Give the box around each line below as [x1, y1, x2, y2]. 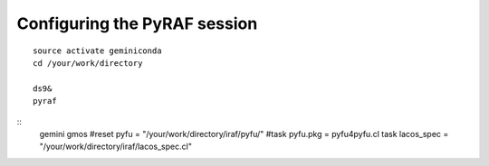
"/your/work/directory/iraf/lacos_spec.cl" [39, 141, 192, 152]
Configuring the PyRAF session [16, 14, 258, 33]
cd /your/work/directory [33, 58, 143, 68]
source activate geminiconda [33, 45, 162, 56]
